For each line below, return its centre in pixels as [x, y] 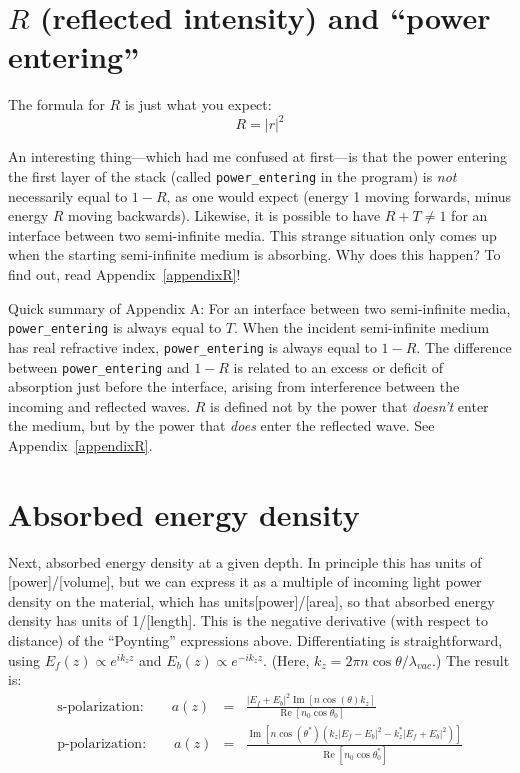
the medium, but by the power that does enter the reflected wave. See [221, 425]
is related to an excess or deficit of [338, 366]
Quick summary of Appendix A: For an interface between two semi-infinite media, [259, 307]
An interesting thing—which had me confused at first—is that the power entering [258, 156]
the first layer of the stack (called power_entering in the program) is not [232, 176]
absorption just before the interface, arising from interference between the [234, 386]
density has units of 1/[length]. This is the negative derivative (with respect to [248, 620]
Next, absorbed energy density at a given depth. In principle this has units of [245, 561]
